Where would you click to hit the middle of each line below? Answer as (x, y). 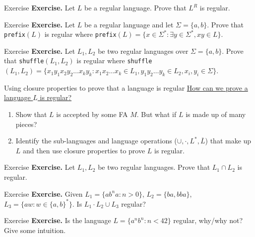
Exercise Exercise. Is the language (58, 220)
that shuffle (24, 60)
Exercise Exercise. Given (43, 193)
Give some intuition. (35, 230)
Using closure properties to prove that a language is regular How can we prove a (126, 87)
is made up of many (216, 114)
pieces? (26, 124)
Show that (31, 114)
